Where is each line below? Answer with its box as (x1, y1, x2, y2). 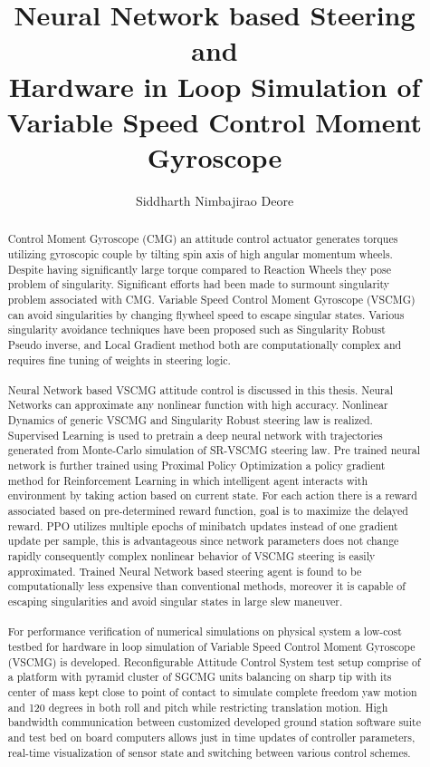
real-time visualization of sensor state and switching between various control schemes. (7, 744, 411, 760)
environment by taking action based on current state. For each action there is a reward (7, 488, 417, 503)
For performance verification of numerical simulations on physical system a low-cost (7, 624, 402, 639)
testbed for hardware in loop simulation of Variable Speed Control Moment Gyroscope (7, 638, 416, 654)
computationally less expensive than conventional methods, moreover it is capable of (7, 578, 406, 594)
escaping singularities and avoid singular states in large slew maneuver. (7, 594, 343, 609)
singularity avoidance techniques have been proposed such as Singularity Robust (7, 322, 386, 337)
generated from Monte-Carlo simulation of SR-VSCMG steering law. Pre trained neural (7, 442, 421, 458)
